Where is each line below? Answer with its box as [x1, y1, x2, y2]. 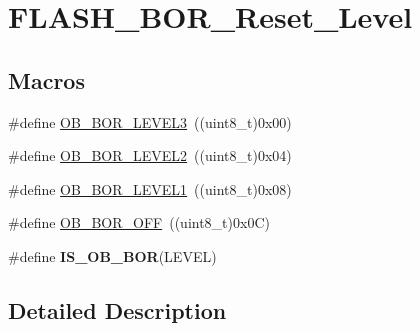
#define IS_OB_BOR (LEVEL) [8, 245, 217, 266]
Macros [8, 64, 85, 95]
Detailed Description [8, 294, 227, 325]
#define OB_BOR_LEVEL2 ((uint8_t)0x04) [8, 145, 292, 166]
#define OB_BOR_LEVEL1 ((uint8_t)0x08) [8, 178, 292, 199]
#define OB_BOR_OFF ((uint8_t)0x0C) [8, 212, 270, 233]
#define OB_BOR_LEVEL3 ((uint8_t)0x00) [8, 111, 292, 132]
